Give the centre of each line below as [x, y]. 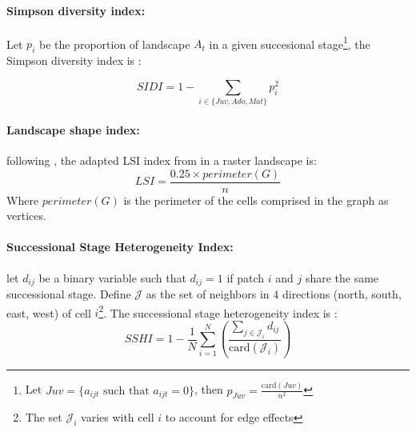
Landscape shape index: [73, 129]
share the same [342, 277]
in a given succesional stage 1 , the [290, 42]
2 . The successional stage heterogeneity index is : [218, 311]
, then [209, 389]
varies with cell [118, 417]
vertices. [26, 216]
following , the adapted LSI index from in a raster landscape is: [162, 160]
